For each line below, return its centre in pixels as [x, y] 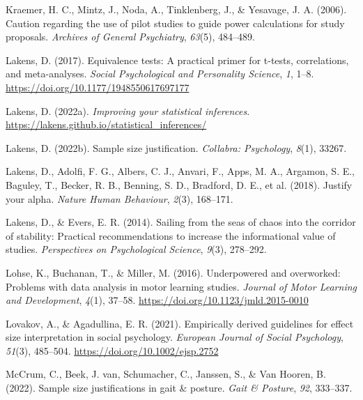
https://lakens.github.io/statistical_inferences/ [106, 124]
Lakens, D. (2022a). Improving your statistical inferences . [128, 110]
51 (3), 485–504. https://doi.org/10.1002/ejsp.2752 [112, 350]
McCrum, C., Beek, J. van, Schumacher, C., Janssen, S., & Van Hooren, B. [166, 374]
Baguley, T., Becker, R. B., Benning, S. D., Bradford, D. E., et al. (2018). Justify [179, 184]
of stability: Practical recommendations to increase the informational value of [171, 235]
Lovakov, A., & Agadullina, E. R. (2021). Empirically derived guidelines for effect [180, 323]
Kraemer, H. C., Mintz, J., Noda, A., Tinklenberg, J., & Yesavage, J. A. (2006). [176, 9]
